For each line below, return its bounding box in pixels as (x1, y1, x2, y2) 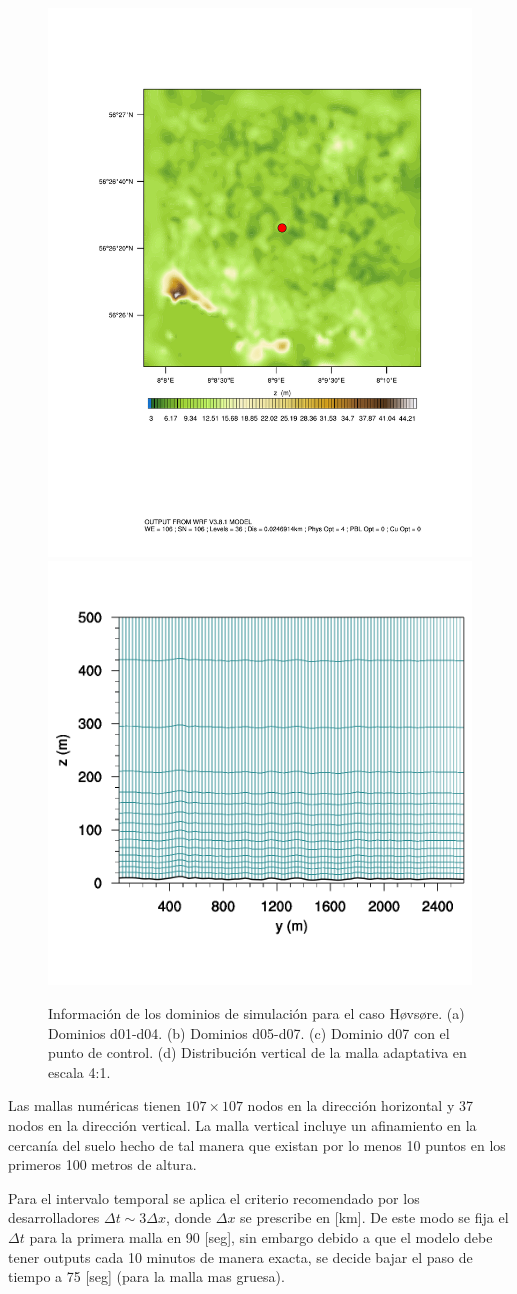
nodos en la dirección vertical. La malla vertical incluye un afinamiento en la (8, 1115, 477, 1136)
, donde (165, 1207, 212, 1228)
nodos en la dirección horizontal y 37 (247, 1095, 473, 1116)
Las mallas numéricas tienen (8, 1095, 181, 1116)
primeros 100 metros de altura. (8, 1154, 197, 1175)
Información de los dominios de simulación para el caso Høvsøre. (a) (48, 1003, 465, 1024)
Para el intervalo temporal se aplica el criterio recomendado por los (8, 1187, 420, 1208)
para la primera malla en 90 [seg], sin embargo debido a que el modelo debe (29, 1227, 493, 1248)
